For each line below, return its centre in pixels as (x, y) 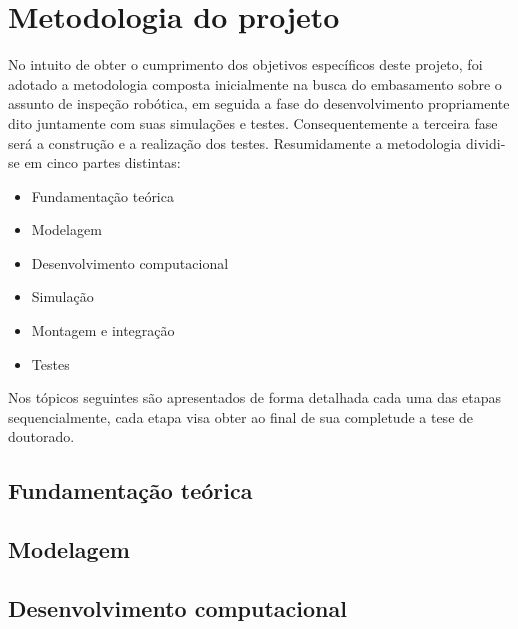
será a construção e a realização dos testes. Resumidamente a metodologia (235, 142)
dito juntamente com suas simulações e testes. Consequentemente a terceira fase (253, 122)
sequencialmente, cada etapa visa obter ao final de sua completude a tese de (241, 416)
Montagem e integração (103, 330)
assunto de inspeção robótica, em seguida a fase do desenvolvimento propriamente (259, 103)
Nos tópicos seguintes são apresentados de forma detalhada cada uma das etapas (255, 397)
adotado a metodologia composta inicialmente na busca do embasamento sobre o (255, 83)
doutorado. (41, 436)
